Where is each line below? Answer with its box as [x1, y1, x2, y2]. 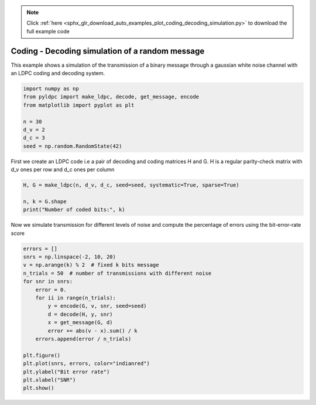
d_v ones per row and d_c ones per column [11, 166, 115, 173]
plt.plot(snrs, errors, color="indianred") [23, 360, 150, 367]
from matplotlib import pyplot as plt [23, 101, 135, 108]
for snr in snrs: [23, 278, 73, 285]
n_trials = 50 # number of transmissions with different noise [23, 270, 212, 277]
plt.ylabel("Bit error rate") [23, 368, 110, 375]
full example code [26, 28, 70, 35]
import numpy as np [23, 86, 79, 92]
